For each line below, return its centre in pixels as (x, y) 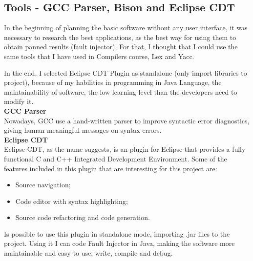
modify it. (19, 101)
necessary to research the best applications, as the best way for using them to (120, 37)
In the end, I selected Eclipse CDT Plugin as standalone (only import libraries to (126, 72)
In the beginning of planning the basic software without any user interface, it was (126, 28)
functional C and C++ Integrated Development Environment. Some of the (116, 158)
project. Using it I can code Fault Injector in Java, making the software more (119, 243)
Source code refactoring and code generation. (83, 217)
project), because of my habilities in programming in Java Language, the (113, 82)
